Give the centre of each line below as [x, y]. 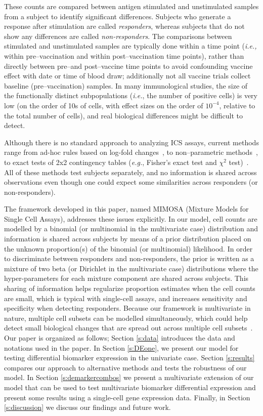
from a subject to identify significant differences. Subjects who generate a [118, 16]
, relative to [237, 105]
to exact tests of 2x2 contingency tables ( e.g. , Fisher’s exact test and [111, 162]
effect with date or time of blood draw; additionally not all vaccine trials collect [127, 76]
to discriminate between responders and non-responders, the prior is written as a [129, 258]
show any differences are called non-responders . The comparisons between [118, 36]
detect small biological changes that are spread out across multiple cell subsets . [128, 328]
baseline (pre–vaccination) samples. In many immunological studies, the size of [126, 85]
